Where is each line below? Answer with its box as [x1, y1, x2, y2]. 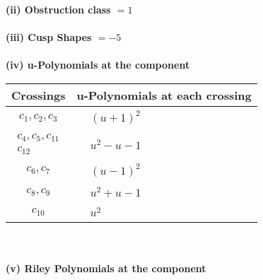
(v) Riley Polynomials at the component [6, 260, 206, 275]
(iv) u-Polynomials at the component [6, 57, 190, 72]
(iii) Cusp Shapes [6, 30, 92, 45]
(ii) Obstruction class [6, 2, 111, 16]
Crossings [11, 86, 66, 103]
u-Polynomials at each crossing [76, 86, 252, 103]
